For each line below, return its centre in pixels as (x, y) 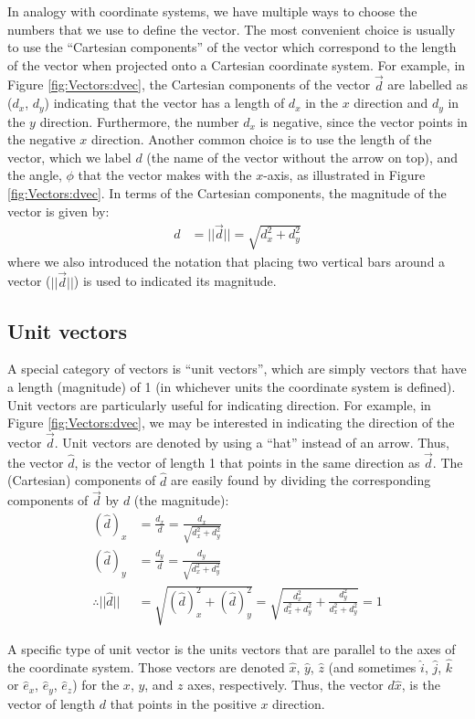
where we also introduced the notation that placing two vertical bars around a (227, 261)
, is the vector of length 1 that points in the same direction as (247, 462)
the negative (42, 139)
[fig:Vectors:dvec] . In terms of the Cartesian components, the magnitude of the (227, 193)
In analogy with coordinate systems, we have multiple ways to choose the (212, 11)
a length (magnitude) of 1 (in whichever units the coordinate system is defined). (232, 386)
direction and (391, 103)
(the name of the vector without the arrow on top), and (302, 157)
